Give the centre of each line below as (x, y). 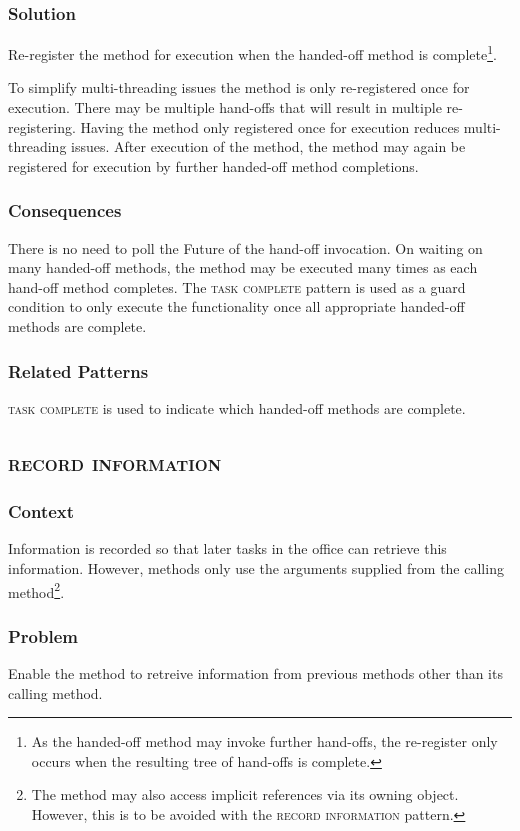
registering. (42, 126)
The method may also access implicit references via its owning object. (245, 794)
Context (41, 511)
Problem (43, 635)
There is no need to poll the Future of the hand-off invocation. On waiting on (245, 247)
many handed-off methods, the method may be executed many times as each (243, 267)
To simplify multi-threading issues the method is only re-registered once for (239, 87)
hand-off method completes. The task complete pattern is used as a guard (237, 286)
